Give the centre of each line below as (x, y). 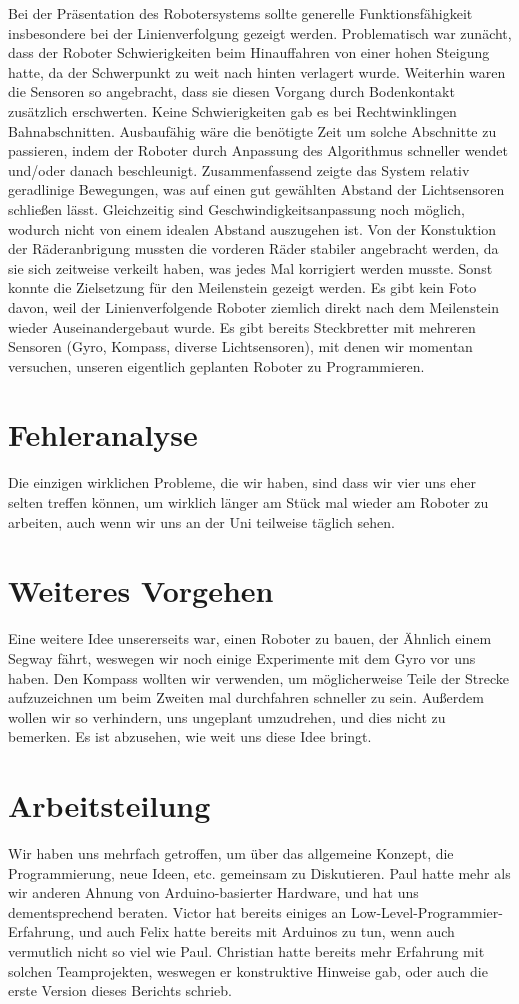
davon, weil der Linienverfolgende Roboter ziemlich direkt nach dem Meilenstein (254, 306)
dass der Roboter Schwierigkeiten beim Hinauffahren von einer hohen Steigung (249, 52)
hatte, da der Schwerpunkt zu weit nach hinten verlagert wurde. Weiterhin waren (257, 71)
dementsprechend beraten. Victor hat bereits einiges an (177, 911)
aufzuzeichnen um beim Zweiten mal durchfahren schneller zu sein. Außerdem (246, 697)
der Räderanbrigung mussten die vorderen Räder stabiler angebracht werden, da (253, 248)
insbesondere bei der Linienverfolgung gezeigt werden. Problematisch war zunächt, (260, 32)
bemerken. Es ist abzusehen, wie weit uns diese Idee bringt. (190, 736)
